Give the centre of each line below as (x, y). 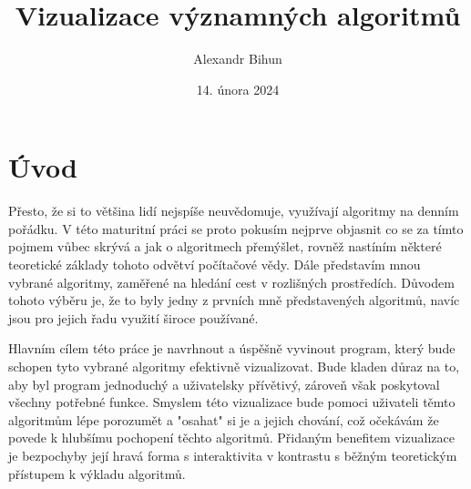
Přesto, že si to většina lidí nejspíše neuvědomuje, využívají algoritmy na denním (234, 211)
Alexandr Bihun (238, 59)
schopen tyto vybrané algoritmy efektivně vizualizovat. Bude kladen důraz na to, (234, 366)
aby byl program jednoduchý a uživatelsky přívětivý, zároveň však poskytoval (224, 384)
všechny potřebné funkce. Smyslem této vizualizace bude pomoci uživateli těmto (232, 402)
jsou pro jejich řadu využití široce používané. (133, 317)
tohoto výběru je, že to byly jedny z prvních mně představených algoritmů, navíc (234, 300)
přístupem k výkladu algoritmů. (97, 473)
